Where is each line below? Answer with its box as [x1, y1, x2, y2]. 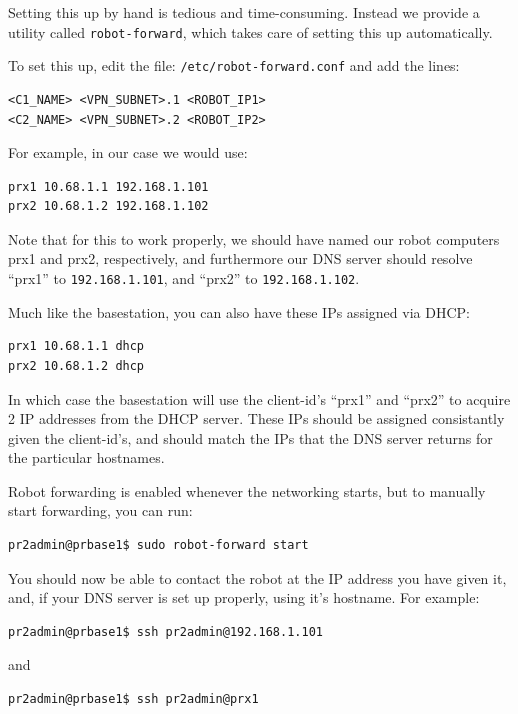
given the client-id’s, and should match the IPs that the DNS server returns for [8, 427, 493, 448]
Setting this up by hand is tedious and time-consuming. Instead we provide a [8, 2, 480, 22]
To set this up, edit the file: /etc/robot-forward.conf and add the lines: [8, 55, 460, 76]
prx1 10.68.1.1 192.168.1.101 [8, 179, 209, 194]
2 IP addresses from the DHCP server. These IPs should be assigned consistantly [8, 408, 505, 429]
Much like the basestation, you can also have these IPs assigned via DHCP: [8, 301, 470, 322]
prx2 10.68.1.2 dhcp [8, 358, 145, 373]
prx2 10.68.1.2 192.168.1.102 [8, 199, 209, 214]
